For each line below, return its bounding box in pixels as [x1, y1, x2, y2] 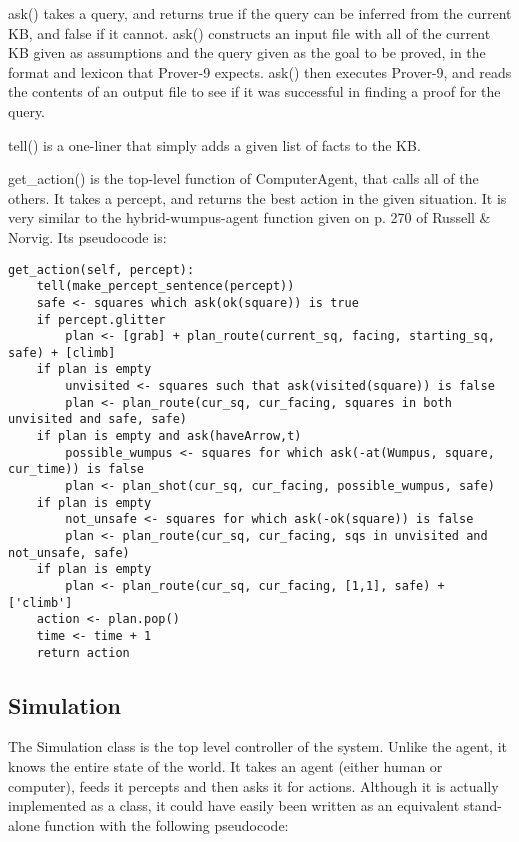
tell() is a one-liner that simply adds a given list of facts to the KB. [8, 134, 421, 155]
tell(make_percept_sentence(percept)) [36, 279, 295, 294]
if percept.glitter [36, 312, 166, 327]
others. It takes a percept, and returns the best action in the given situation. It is [8, 187, 507, 208]
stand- [463, 795, 502, 816]
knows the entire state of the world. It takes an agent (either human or [8, 756, 443, 777]
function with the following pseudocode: [44, 814, 289, 835]
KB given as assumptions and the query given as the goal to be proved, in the [8, 42, 486, 63]
